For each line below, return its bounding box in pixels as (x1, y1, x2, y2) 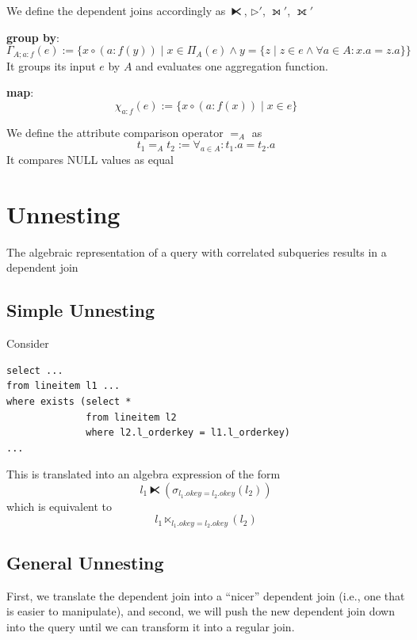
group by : (6, 29, 59, 45)
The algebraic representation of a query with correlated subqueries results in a (6, 243, 387, 260)
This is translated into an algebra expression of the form (6, 466, 281, 482)
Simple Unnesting (6, 298, 155, 322)
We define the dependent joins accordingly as (6, 2, 226, 18)
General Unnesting (6, 550, 164, 574)
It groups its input (6, 57, 96, 74)
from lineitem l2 (86, 411, 177, 423)
